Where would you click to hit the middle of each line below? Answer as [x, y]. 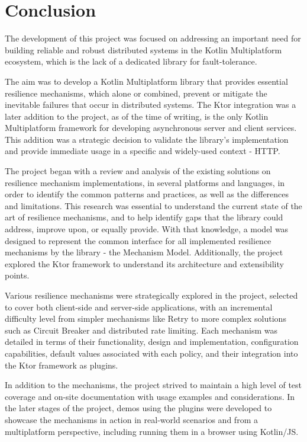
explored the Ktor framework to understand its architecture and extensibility [144, 263]
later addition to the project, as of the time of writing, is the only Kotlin [137, 116]
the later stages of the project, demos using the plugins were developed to [138, 408]
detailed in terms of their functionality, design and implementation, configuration [152, 342]
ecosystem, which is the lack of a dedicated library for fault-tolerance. [131, 61]
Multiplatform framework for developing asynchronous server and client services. [151, 128]
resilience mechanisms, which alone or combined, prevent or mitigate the [136, 93]
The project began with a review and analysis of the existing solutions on [138, 171]
